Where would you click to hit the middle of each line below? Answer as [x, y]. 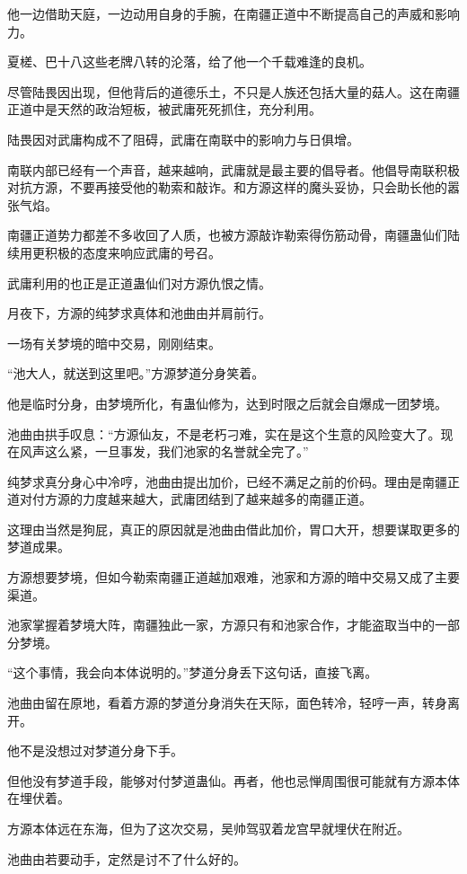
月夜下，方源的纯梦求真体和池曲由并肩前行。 [139, 313]
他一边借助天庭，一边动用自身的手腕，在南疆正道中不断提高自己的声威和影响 [233, 13]
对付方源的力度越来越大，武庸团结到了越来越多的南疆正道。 [195, 499]
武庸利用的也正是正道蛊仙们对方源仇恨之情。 [139, 283]
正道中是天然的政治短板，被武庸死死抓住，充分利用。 [164, 109]
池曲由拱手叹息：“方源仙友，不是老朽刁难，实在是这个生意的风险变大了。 [224, 433]
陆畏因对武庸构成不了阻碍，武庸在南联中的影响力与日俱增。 [183, 139]
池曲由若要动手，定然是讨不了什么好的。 [127, 858]
